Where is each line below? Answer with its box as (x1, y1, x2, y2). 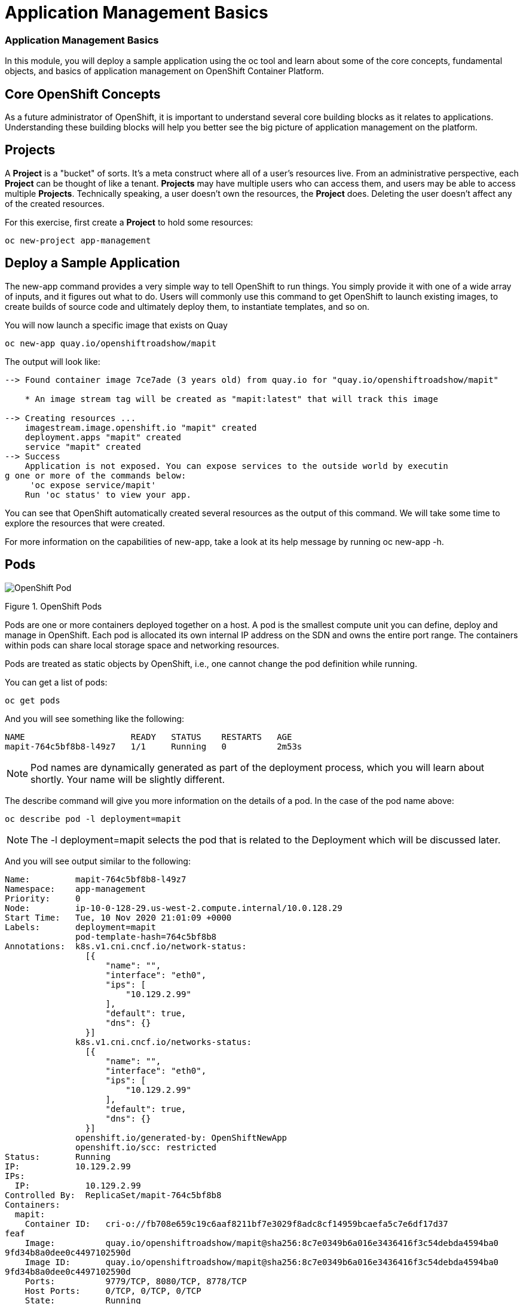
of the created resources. (5, 198, 105, 209)
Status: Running (5, 1151, 111, 1162)
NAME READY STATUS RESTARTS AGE (5, 732, 292, 742)
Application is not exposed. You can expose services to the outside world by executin (25, 461, 448, 471)
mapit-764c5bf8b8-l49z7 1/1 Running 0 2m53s (5, 741, 302, 751)
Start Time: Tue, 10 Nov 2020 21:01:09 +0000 (5, 912, 232, 922)
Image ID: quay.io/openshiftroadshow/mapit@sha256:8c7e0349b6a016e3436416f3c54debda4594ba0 (25, 1257, 499, 1267)
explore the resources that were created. (5, 517, 165, 528)
